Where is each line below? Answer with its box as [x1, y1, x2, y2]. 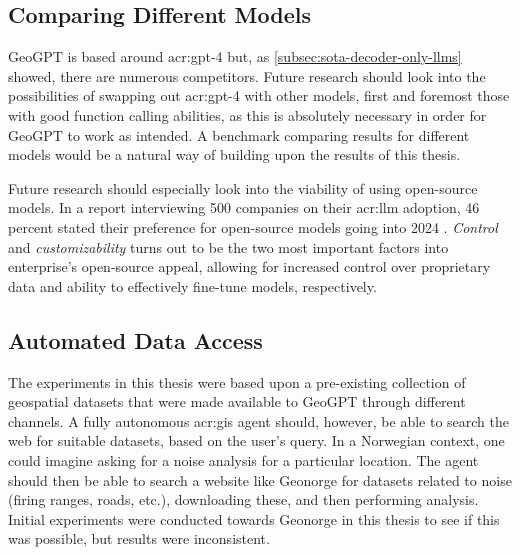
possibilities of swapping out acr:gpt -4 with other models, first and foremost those [8, 85, 510, 106]
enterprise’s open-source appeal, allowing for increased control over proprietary [8, 256, 491, 277]
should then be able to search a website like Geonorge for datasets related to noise [8, 469, 512, 490]
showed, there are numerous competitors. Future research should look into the [8, 65, 486, 86]
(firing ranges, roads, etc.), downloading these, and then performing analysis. [8, 489, 479, 510]
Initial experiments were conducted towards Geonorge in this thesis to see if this [8, 508, 500, 529]
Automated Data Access [8, 324, 263, 355]
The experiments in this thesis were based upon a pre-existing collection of [8, 371, 466, 392]
